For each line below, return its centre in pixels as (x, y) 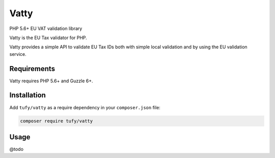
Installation (28, 95)
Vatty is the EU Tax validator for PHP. (48, 38)
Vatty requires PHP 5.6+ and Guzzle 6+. (51, 81)
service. (18, 54)
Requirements (32, 69)
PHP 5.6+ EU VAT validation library (46, 28)
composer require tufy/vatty (57, 121)
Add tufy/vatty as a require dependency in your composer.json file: (85, 107)
